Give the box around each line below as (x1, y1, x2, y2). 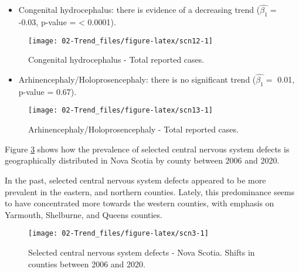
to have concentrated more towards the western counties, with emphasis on (5, 197, 274, 209)
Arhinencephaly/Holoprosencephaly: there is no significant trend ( (18, 73, 256, 86)
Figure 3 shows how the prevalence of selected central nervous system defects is (5, 142, 290, 155)
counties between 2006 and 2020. (28, 257, 145, 270)
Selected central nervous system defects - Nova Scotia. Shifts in (28, 246, 255, 258)
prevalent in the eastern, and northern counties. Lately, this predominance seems (5, 185, 295, 198)
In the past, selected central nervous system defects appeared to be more (5, 174, 266, 186)
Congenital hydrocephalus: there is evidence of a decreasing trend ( (18, 4, 260, 16)
